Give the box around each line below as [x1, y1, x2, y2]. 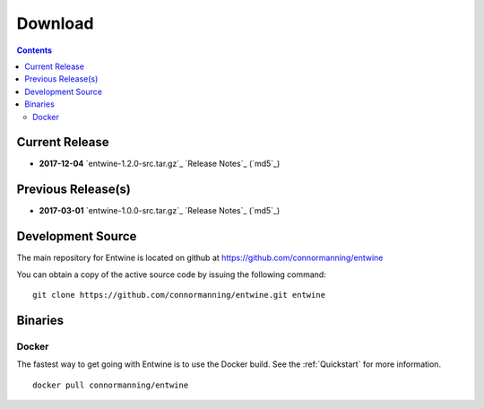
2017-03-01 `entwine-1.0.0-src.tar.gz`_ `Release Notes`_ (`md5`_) [39, 205, 281, 216]
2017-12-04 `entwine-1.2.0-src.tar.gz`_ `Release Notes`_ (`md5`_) [39, 158, 281, 170]
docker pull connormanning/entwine [32, 379, 189, 390]
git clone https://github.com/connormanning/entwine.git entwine [32, 290, 326, 300]
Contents [16, 45, 53, 56]
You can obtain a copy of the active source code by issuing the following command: [16, 269, 326, 280]
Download [16, 13, 94, 33]
